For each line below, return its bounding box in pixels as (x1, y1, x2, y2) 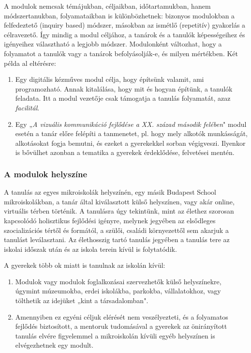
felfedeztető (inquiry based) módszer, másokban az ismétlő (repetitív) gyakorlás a (4, 20, 246, 30)
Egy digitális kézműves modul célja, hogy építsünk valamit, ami (15, 74, 204, 84)
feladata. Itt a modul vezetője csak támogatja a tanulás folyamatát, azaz (15, 93, 231, 103)
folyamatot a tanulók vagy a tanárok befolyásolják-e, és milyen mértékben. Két (4, 48, 238, 58)
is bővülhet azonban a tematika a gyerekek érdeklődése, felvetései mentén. (15, 147, 235, 157)
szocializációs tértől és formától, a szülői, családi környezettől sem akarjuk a (4, 225, 229, 235)
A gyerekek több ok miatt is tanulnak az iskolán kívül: (4, 260, 165, 270)
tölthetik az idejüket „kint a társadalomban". (15, 295, 148, 306)
